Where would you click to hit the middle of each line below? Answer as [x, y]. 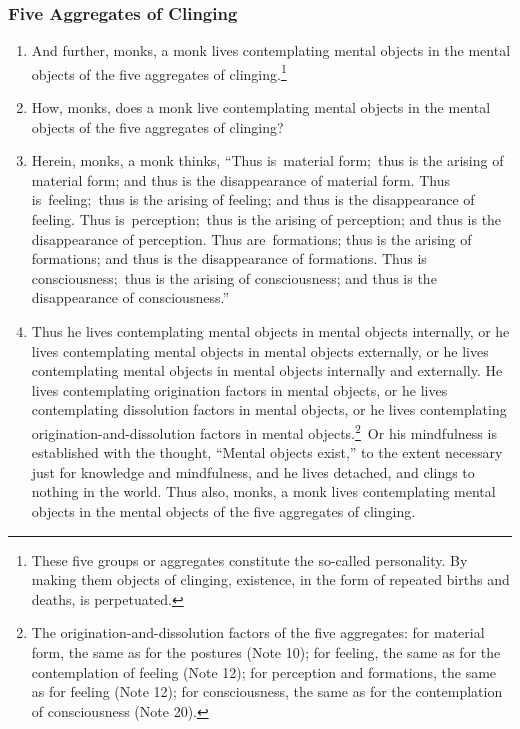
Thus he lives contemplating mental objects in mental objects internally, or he [270, 331]
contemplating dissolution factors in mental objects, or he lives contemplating [269, 409]
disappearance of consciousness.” [130, 297]
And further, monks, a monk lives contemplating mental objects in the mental [271, 50]
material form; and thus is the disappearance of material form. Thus [240, 179]
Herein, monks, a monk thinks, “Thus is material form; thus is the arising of [267, 160]
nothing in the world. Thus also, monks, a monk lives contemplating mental [263, 491]
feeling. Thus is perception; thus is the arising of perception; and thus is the [266, 219]
